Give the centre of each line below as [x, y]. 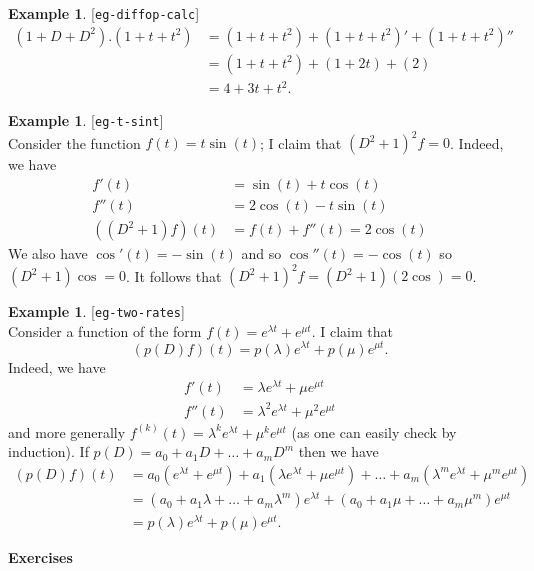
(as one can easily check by [374, 431]
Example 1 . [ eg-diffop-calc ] [104, 13]
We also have [48, 253]
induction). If [48, 451]
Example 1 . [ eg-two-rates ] [96, 311]
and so [261, 253]
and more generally [67, 431]
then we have [338, 451]
